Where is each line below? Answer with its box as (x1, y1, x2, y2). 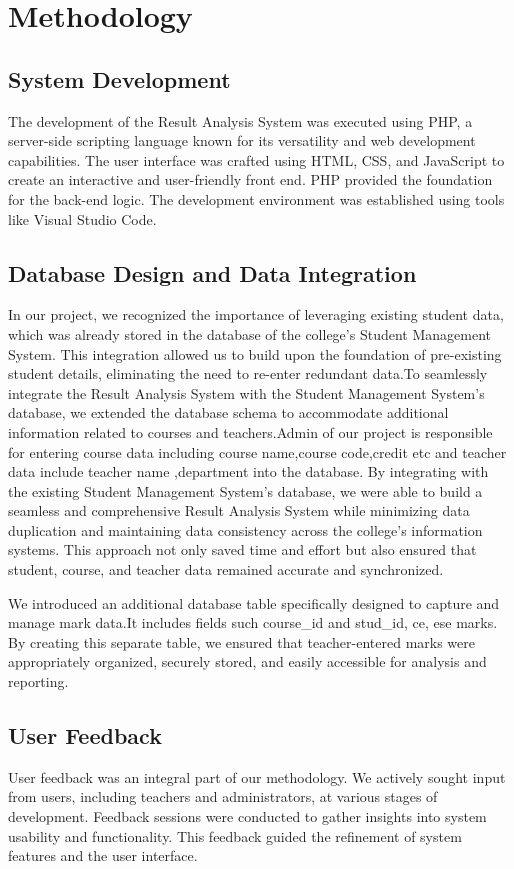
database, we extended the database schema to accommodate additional (8, 402, 449, 423)
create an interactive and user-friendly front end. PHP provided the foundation (8, 169, 493, 190)
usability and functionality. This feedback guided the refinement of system (8, 825, 462, 846)
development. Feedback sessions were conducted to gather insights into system (8, 806, 487, 827)
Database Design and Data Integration (8, 257, 417, 288)
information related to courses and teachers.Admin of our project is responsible (8, 421, 493, 442)
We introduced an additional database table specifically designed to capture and (8, 592, 500, 613)
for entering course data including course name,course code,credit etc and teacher (8, 441, 507, 462)
